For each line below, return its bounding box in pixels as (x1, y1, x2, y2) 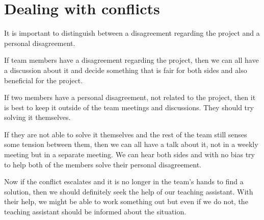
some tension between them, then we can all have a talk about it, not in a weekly (4, 139, 258, 150)
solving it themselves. (4, 112, 71, 123)
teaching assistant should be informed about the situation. (4, 206, 187, 217)
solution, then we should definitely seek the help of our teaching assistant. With (4, 186, 253, 197)
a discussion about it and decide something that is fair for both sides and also (4, 64, 247, 75)
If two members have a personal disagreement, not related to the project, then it (4, 92, 256, 103)
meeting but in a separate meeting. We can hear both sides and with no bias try (4, 149, 255, 160)
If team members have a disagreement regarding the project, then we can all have (4, 55, 259, 65)
